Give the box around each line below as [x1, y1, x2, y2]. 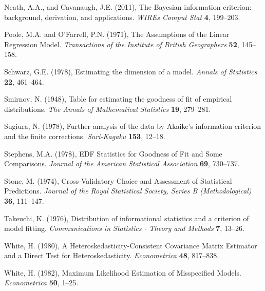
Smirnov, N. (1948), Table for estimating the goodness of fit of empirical [4, 93, 232, 104]
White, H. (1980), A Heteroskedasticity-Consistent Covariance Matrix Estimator [4, 240, 257, 250]
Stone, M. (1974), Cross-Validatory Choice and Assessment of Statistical [4, 175, 232, 186]
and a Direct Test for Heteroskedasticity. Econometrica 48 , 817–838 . [4, 250, 219, 261]
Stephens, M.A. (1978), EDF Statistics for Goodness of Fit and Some [4, 148, 222, 159]
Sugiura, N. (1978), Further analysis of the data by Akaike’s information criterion [4, 121, 261, 131]
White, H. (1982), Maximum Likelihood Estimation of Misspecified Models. [4, 267, 241, 278]
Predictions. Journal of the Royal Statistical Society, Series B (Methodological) [4, 185, 252, 196]
